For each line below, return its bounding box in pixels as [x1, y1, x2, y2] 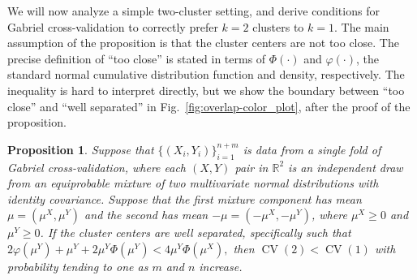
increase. [199, 257, 243, 274]
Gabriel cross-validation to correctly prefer [7, 18, 218, 35]
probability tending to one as [7, 257, 148, 274]
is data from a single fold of [243, 140, 381, 157]
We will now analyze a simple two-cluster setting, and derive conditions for [7, 2, 380, 19]
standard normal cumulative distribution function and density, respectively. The [7, 66, 405, 83]
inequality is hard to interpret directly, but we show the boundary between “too [7, 81, 405, 98]
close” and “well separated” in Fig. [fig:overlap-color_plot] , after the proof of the [7, 97, 411, 114]
